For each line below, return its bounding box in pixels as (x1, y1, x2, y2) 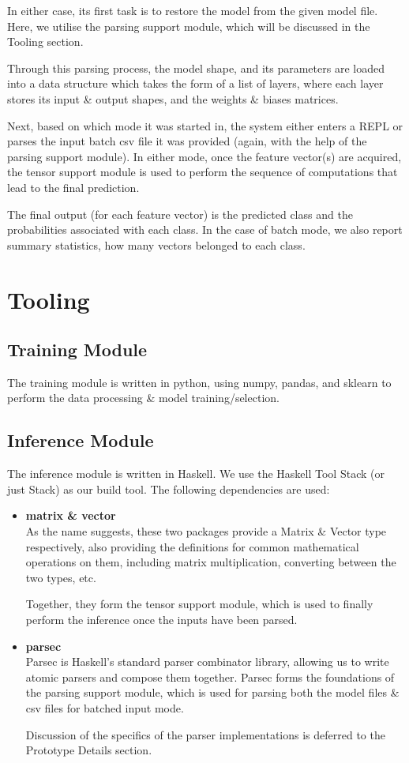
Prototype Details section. (25, 742, 152, 758)
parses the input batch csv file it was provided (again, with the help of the (7, 133, 367, 149)
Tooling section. (7, 33, 84, 50)
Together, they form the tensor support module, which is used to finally (25, 596, 373, 612)
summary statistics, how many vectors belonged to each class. (7, 236, 306, 253)
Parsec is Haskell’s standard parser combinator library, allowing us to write (25, 653, 389, 670)
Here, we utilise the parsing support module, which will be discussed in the (7, 17, 370, 34)
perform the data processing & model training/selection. (7, 389, 280, 406)
